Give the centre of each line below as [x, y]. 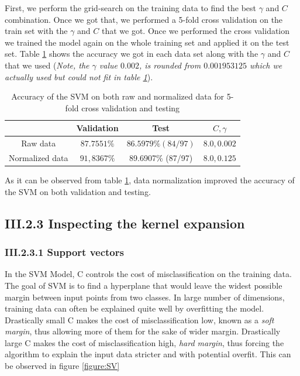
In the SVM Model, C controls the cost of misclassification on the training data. [148, 274]
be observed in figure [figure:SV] [62, 366]
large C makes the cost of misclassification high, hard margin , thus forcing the [144, 342]
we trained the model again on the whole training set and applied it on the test [147, 42]
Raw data [39, 143]
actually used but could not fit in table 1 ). [79, 76]
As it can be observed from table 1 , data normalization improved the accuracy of [150, 180]
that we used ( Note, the [47, 65]
